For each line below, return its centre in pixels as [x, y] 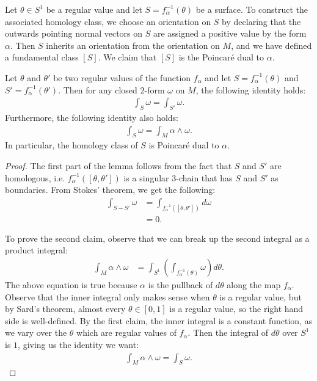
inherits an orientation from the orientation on [133, 45]
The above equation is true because [71, 284]
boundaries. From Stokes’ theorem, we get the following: [110, 190]
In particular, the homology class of [71, 145]
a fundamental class [42, 57]
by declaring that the [261, 21]
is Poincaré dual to [184, 145]
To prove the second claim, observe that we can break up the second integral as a [157, 238]
